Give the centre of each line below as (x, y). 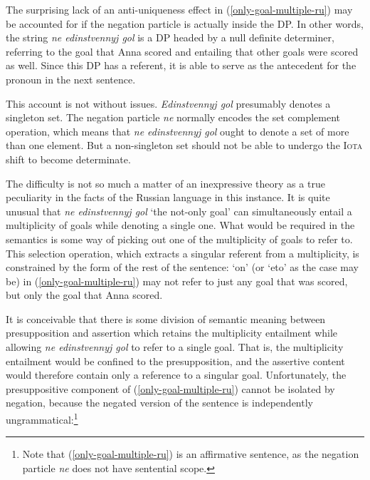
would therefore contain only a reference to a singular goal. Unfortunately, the (176, 375)
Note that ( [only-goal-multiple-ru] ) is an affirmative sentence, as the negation (191, 454)
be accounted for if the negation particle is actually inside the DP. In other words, (185, 23)
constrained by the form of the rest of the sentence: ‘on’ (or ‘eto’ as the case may (182, 267)
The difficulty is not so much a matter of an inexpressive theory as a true (165, 183)
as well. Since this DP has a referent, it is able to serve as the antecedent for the (181, 65)
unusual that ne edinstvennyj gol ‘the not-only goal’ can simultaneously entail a (179, 211)
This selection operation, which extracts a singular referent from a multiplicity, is (183, 253)
